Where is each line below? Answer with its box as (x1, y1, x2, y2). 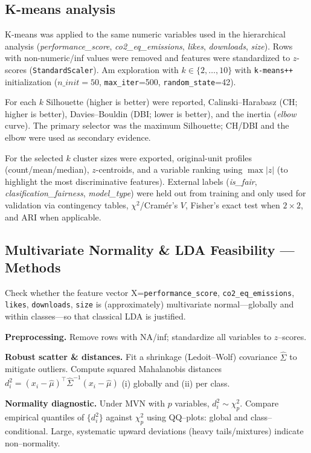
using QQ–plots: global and (146, 411, 248, 423)
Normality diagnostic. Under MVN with (5, 397, 165, 410)
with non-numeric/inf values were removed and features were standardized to (5, 51, 290, 64)
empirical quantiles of (5, 411, 85, 423)
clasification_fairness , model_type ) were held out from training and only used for (5, 187, 306, 199)
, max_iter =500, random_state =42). (99, 75, 236, 88)
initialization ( (5, 75, 58, 88)
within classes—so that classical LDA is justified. (5, 310, 186, 323)
